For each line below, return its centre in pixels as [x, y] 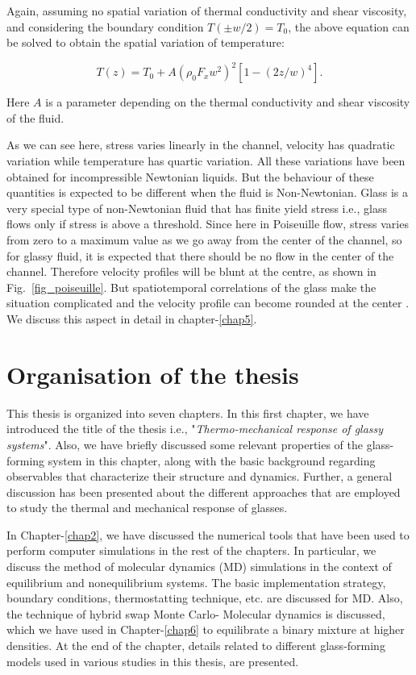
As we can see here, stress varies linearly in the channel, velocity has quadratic [201, 145]
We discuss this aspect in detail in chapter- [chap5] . [132, 319]
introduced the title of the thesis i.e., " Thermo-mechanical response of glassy [195, 429]
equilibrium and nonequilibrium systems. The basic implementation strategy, [196, 582]
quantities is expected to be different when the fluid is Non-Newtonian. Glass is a [207, 192]
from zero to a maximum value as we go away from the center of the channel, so [204, 240]
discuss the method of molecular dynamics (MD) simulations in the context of [199, 567]
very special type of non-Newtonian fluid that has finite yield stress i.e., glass [197, 208]
